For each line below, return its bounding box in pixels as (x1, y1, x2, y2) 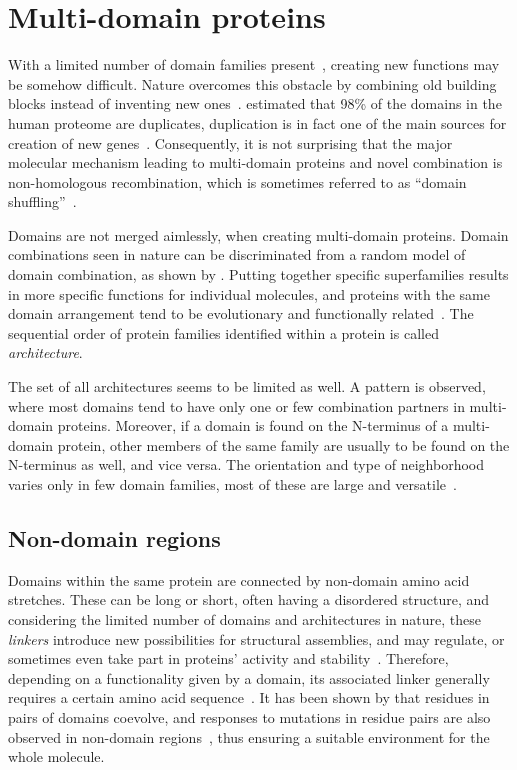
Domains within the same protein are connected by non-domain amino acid (8, 569, 470, 590)
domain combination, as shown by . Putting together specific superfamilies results (8, 264, 509, 285)
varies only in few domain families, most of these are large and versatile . (8, 474, 457, 494)
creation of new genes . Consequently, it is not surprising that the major (8, 132, 453, 153)
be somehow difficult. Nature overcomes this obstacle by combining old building (8, 73, 497, 94)
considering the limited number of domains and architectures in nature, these (8, 608, 482, 629)
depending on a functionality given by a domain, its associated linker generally (8, 667, 490, 688)
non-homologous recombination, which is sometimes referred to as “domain (8, 171, 467, 192)
